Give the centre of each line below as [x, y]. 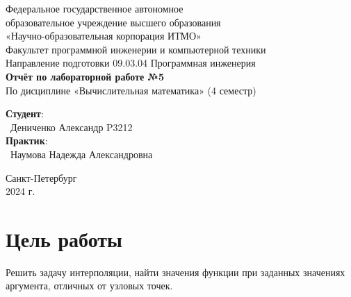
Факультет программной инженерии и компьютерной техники [136, 49]
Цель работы [64, 238]
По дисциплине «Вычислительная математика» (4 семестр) [131, 90]
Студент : [25, 113]
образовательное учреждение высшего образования [113, 22]
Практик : [27, 141]
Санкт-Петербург [41, 177]
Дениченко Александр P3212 [71, 127]
